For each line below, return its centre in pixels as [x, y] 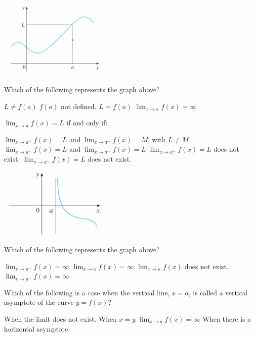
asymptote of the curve [39, 302]
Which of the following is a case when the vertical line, [87, 292]
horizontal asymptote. [37, 328]
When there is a [227, 319]
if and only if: [87, 123]
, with [157, 139]
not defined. [79, 106]
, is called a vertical [218, 292]
